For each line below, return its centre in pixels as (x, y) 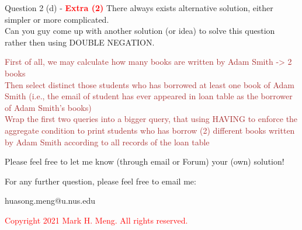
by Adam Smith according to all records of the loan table (107, 142)
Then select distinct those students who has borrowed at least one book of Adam (150, 84)
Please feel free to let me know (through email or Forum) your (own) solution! (145, 161)
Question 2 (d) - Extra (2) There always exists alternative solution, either (139, 8)
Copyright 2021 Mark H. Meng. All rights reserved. (96, 220)
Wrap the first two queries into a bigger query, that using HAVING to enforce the (151, 119)
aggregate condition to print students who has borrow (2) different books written (150, 130)
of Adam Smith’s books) (48, 107)
